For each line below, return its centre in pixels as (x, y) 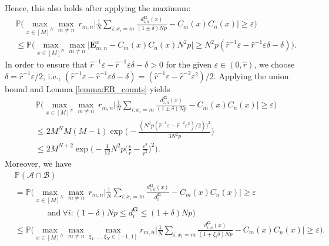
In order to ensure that (46, 64)
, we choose (274, 64)
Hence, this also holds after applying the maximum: (98, 8)
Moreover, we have (38, 164)
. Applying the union (251, 75)
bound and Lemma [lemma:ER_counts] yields (88, 88)
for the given (189, 64)
